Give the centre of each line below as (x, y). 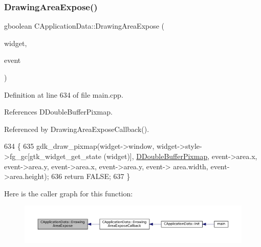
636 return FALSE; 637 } (91, 176)
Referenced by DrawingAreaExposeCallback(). (77, 129)
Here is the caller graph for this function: (69, 193)
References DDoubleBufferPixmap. (58, 112)
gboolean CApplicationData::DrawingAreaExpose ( (84, 26)
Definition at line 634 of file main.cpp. (64, 94)
